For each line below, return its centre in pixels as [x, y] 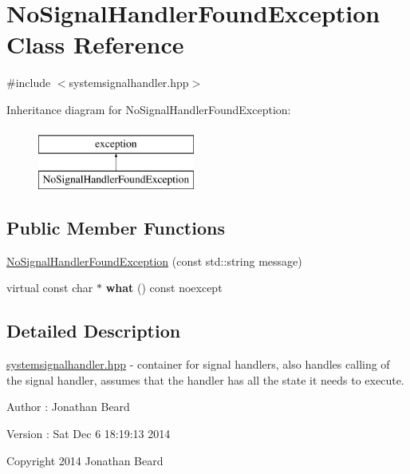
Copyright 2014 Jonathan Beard [85, 460]
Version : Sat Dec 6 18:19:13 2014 [89, 434]
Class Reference [95, 44]
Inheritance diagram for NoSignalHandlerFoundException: [149, 109]
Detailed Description [94, 331]
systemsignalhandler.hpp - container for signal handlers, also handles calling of [198, 364]
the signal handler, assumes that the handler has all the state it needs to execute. [205, 379]
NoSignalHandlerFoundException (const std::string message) [154, 261]
